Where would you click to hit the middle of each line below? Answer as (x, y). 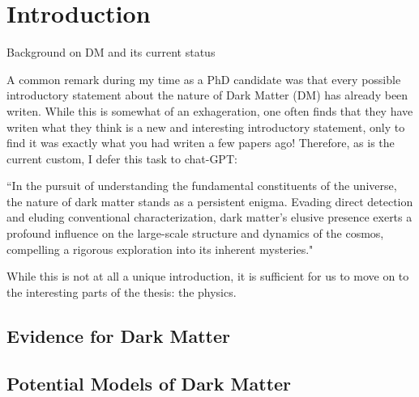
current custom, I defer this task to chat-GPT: (122, 158)
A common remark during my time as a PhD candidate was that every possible (204, 79)
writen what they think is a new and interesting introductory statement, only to (206, 127)
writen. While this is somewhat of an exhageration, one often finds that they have (210, 110)
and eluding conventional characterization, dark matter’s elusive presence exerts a (209, 217)
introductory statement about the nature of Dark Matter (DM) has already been (207, 95)
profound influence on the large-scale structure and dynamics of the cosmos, (195, 233)
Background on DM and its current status (111, 52)
